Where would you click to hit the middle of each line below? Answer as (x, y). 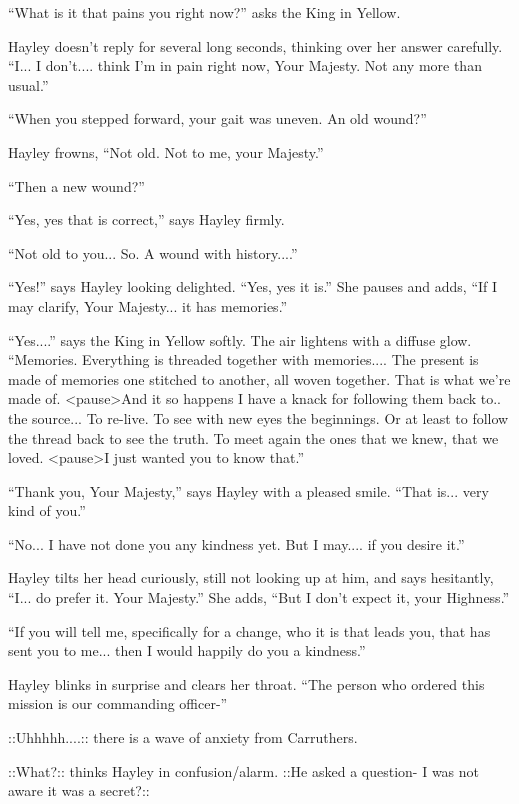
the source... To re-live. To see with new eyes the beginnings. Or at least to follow (258, 417)
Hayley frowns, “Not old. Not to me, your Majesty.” (166, 151)
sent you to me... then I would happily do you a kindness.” (187, 650)
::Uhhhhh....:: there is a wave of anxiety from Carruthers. (183, 737)
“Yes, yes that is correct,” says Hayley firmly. (146, 219)
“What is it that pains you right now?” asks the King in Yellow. (204, 12)
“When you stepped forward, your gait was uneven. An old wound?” (217, 118)
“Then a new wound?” (76, 185)
